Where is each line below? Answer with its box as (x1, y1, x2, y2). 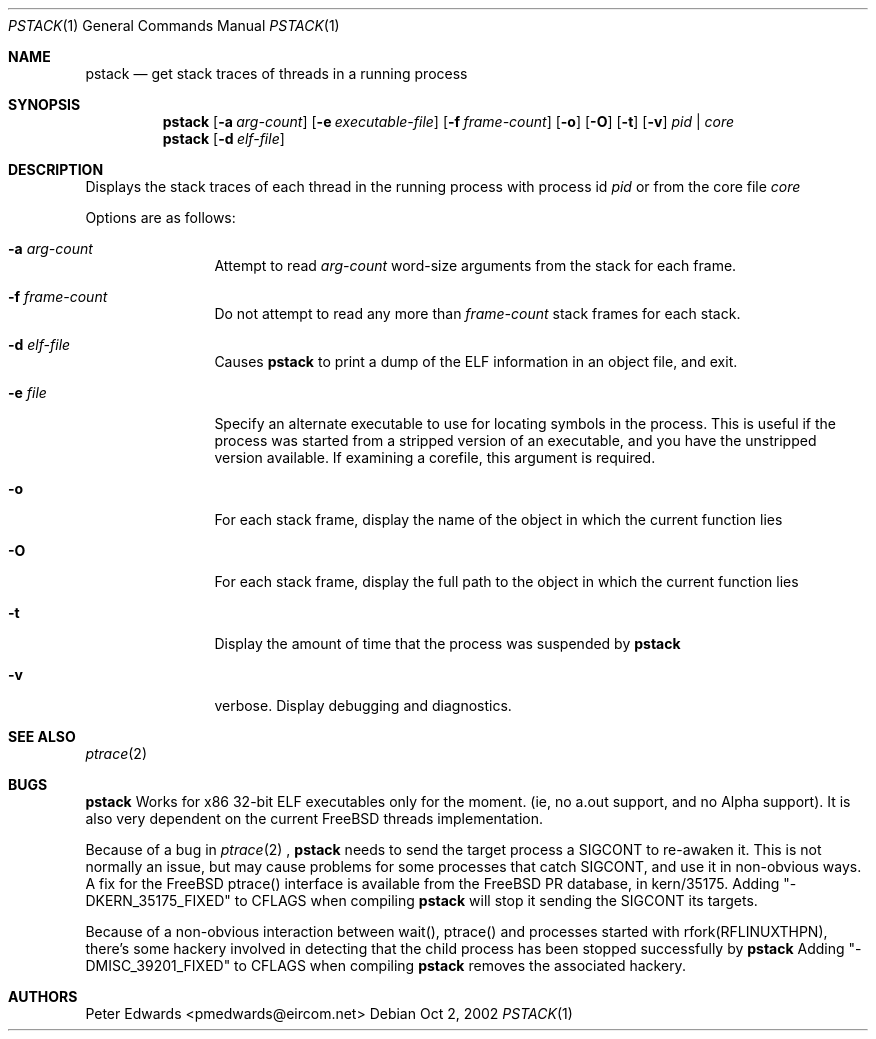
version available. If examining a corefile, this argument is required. (214, 449, 656, 466)
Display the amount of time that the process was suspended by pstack (214, 635, 681, 652)
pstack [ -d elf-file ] (162, 130, 285, 147)
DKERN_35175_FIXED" (85, 892, 231, 909)
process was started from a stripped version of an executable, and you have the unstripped (214, 432, 817, 449)
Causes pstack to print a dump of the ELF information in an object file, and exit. (214, 353, 738, 370)
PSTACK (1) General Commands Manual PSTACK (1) (8, 17, 340, 34)
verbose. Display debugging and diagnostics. (214, 697, 512, 714)
